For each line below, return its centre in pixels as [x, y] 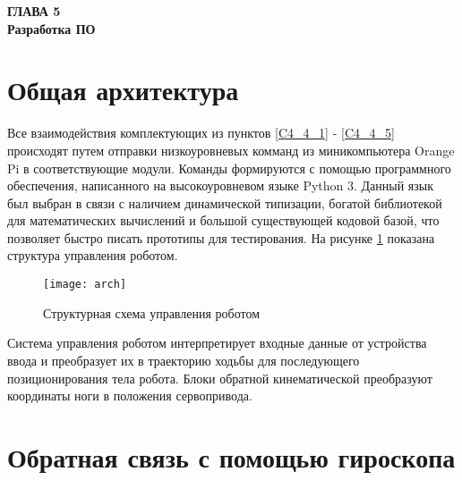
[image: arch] [85, 285]
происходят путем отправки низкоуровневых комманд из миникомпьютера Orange [231, 150]
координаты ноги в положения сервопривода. [130, 396]
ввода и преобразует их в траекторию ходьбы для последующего [184, 360]
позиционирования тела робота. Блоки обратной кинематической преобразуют [220, 378]
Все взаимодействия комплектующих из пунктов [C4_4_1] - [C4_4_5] [201, 133]
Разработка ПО [51, 28]
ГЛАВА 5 [34, 11]
